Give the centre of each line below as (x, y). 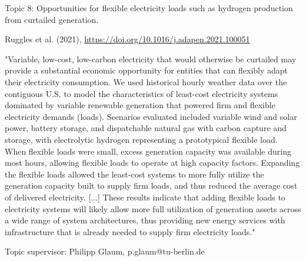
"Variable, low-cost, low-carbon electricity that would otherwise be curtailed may (151, 58)
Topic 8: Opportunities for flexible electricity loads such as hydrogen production (149, 8)
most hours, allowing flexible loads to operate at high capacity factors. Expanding (152, 163)
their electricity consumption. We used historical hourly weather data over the (146, 81)
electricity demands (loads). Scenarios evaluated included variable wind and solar (151, 116)
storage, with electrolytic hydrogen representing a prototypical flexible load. (141, 139)
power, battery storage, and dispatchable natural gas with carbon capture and (146, 128)
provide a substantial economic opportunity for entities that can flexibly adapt (147, 70)
